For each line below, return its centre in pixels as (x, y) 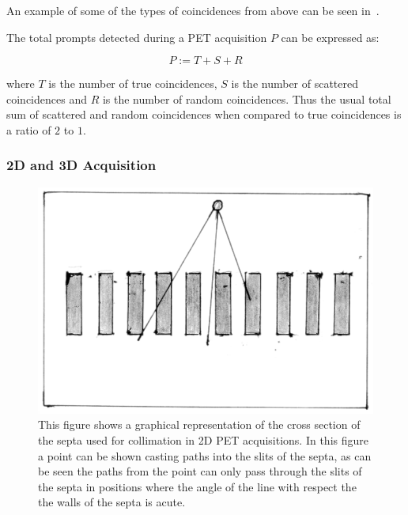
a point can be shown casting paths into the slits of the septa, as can (205, 455)
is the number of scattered (295, 83)
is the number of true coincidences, (133, 83)
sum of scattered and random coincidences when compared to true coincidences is (204, 114)
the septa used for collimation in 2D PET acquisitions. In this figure (203, 439)
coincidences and (47, 98)
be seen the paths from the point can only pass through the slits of (200, 471)
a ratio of (29, 129)
